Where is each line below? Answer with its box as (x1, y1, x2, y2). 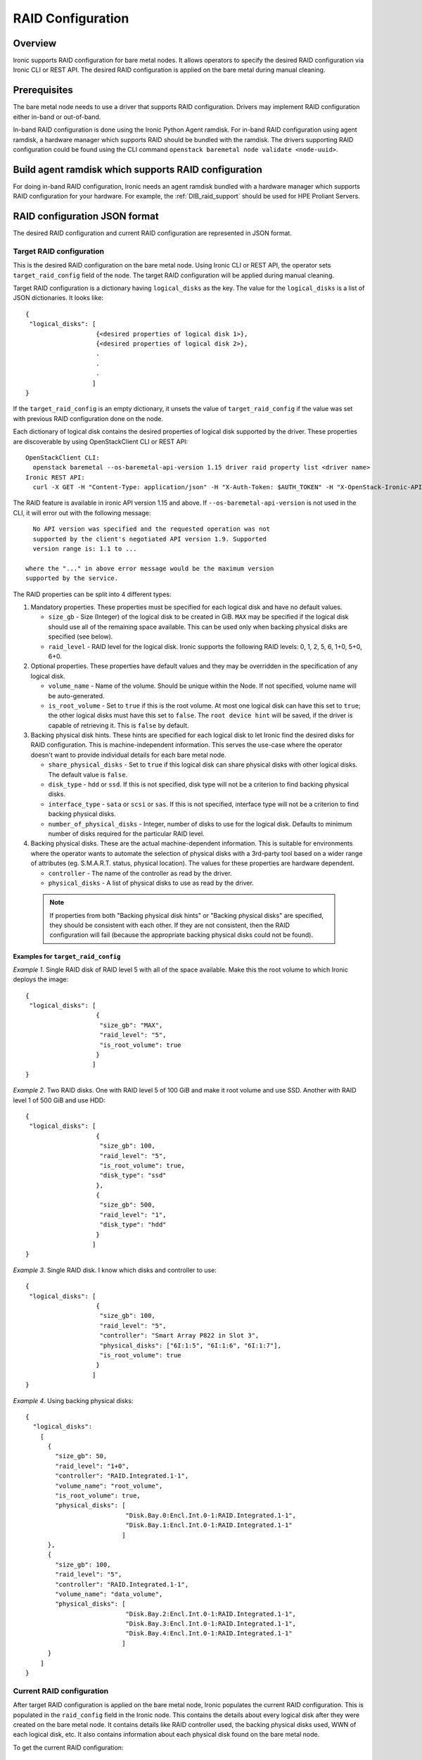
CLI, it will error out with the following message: (13, 508, 151, 517)
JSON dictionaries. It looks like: (13, 294, 103, 302)
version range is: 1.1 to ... (32, 545, 137, 553)
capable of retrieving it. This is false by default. (48, 721, 189, 729)
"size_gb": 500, (99, 1201, 156, 1209)
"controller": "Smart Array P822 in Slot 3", (99, 1331, 260, 1340)
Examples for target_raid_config (13, 953, 121, 961)
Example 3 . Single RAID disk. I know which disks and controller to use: (13, 1266, 217, 1274)
